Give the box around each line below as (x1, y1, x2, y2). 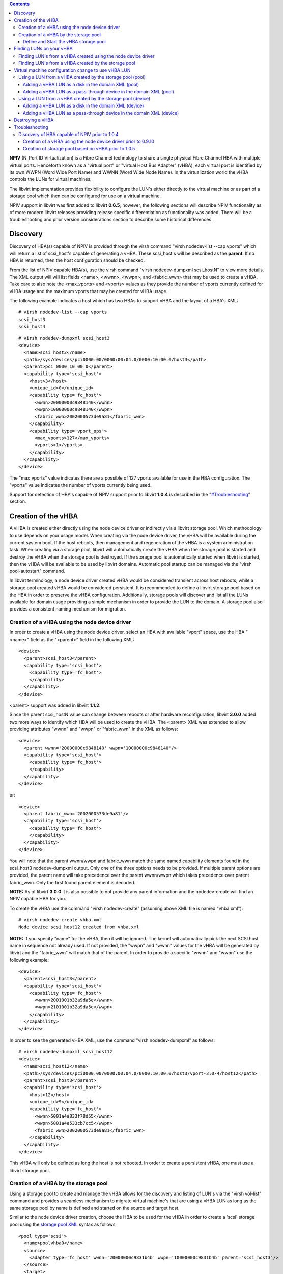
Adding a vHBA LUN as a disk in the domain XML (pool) (23, 82, 139, 88)
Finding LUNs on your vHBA (14, 46, 73, 52)
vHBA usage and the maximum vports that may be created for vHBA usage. (9, 288, 168, 294)
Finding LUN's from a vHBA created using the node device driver (18, 52, 155, 59)
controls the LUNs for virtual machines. (9, 176, 92, 182)
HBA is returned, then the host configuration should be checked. (9, 257, 145, 263)
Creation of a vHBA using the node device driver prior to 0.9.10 (23, 138, 155, 145)
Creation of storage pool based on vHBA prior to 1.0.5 (23, 145, 135, 151)
